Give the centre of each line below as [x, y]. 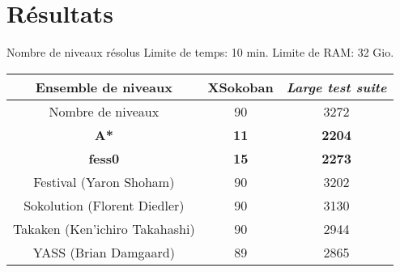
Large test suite [336, 87]
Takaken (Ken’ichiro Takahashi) [104, 228]
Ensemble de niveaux [104, 87]
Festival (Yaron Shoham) [104, 181]
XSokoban [240, 87]
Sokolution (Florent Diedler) [104, 205]
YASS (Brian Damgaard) [104, 252]
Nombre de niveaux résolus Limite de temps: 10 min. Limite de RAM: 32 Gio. [200, 52]
